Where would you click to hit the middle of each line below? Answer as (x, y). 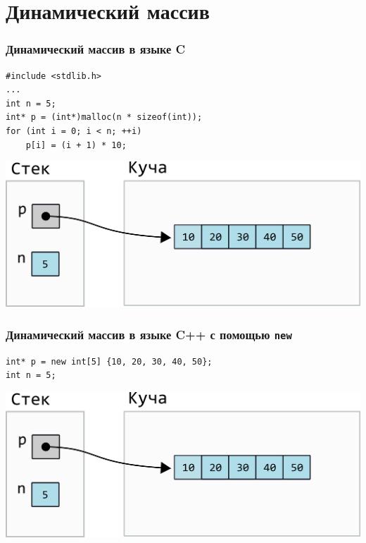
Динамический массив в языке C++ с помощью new (149, 334)
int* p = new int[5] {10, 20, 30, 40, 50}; (109, 361)
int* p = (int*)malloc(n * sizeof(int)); (104, 117)
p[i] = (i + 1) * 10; (76, 145)
